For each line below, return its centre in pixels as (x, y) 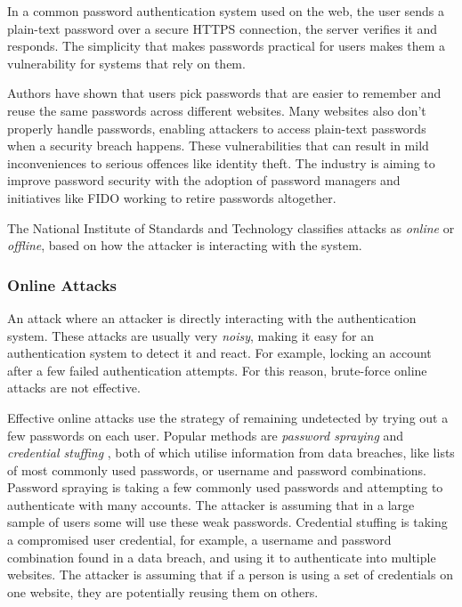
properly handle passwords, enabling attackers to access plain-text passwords (217, 128)
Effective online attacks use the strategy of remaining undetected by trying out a (228, 417)
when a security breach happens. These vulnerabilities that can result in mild (218, 146)
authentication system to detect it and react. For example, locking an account (219, 353)
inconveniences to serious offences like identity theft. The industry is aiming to (221, 162)
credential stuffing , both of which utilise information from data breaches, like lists (231, 453)
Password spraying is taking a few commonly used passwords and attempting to (225, 487)
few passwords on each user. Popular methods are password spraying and (206, 435)
